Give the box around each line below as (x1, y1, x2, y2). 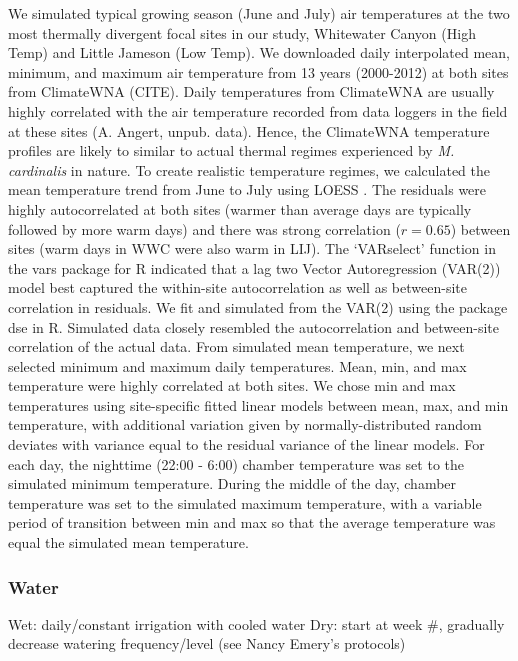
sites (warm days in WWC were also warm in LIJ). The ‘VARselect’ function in (8, 238, 496, 259)
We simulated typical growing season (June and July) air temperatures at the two (8, 3, 510, 23)
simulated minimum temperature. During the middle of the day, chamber (8, 473, 457, 494)
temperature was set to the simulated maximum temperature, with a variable (8, 492, 482, 513)
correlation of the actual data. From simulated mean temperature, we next (8, 336, 465, 357)
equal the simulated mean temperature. (8, 532, 249, 553)
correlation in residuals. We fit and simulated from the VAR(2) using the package (8, 296, 508, 317)
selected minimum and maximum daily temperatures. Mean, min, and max (8, 355, 467, 376)
